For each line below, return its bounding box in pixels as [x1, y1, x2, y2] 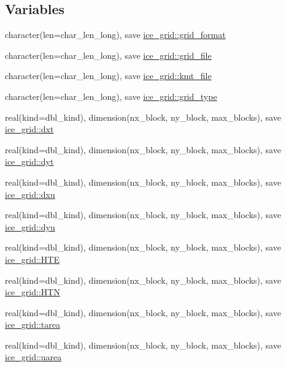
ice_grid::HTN [5, 286, 60, 298]
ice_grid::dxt [5, 123, 54, 135]
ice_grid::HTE [5, 252, 60, 265]
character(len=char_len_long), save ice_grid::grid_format [5, 28, 226, 41]
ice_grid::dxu [5, 187, 55, 200]
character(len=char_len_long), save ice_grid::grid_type [5, 89, 217, 102]
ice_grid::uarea [5, 350, 62, 363]
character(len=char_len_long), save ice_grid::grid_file [5, 48, 212, 61]
